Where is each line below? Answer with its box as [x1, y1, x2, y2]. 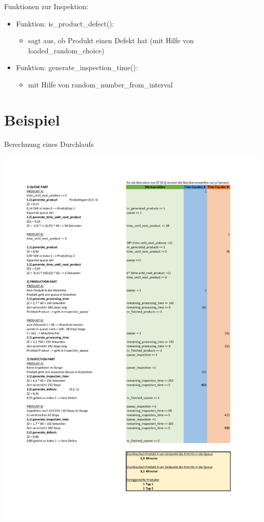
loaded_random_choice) [28, 45, 105, 55]
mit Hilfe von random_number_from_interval [28, 79, 173, 89]
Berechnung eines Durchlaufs [4, 138, 94, 149]
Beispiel [4, 109, 60, 130]
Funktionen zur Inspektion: [4, 1, 89, 11]
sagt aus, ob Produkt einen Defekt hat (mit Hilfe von [28, 35, 194, 46]
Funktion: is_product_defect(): [16, 18, 114, 28]
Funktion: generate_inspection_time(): [16, 62, 138, 73]
